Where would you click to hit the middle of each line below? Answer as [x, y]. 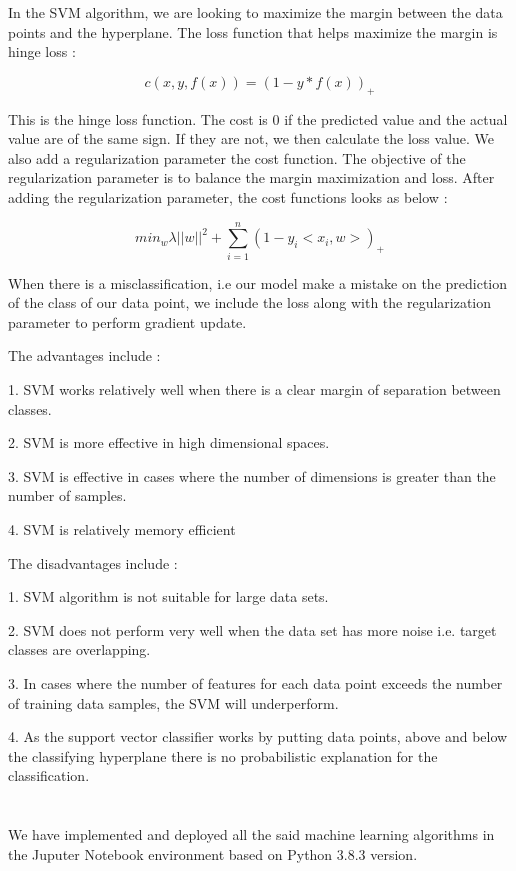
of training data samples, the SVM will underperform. [173, 702]
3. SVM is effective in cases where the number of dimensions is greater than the [252, 475]
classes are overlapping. [79, 649]
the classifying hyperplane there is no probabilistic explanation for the [223, 755]
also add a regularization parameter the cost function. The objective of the [237, 157]
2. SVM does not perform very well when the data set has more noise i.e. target [252, 629]
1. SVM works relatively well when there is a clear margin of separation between [254, 389]
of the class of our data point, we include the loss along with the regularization [250, 302]
